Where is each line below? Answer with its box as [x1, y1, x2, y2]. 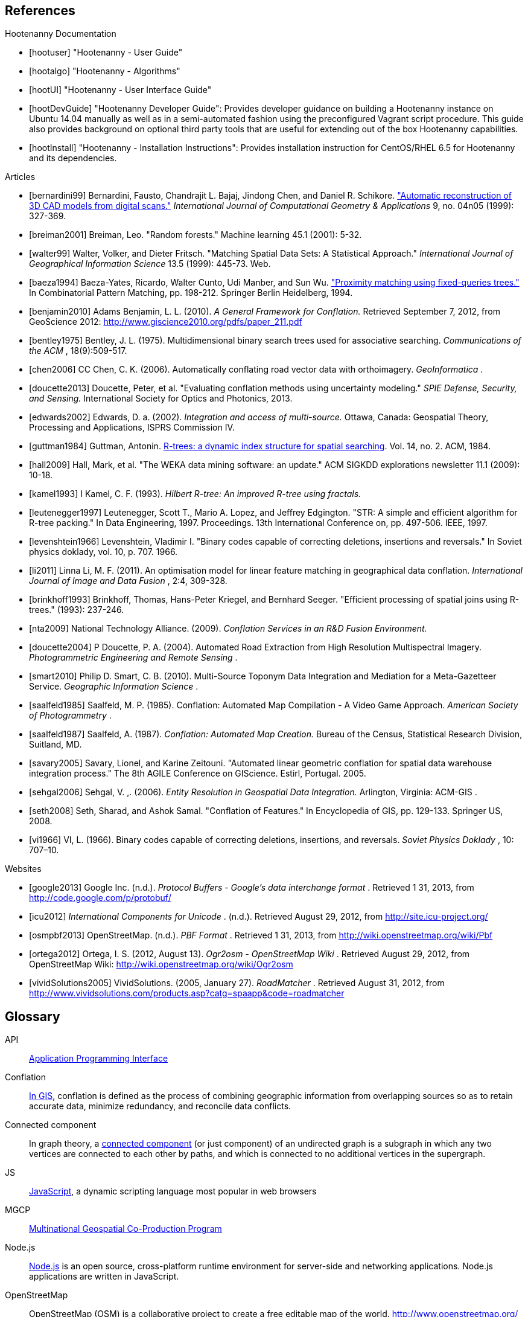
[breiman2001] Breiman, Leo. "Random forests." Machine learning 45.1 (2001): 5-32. [29, 229, 362, 240]
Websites [5, 864, 42, 874]
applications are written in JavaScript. [29, 1271, 179, 1282]
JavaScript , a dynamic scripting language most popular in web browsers [29, 1186, 317, 1197]
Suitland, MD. [29, 739, 82, 750]
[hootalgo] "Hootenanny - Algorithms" [29, 66, 180, 77]
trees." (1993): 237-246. [29, 604, 124, 615]
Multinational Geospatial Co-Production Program [29, 1223, 222, 1234]
